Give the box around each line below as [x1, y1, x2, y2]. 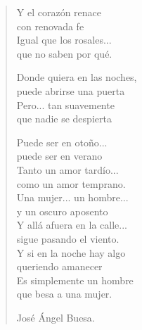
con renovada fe [16, 18, 84, 33]
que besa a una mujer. [16, 286, 112, 301]
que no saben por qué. [16, 46, 112, 61]
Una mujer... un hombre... [16, 190, 129, 205]
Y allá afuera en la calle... [16, 217, 127, 232]
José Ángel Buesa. [16, 310, 95, 324]
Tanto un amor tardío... [16, 162, 119, 177]
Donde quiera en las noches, [16, 70, 137, 84]
